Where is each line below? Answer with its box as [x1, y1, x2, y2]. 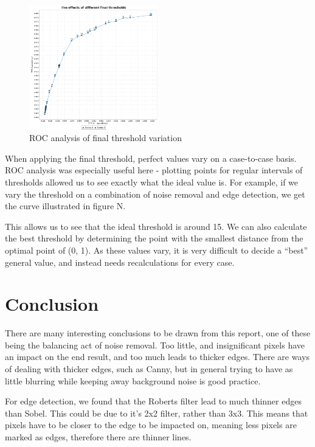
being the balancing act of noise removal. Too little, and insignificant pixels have [5, 338, 305, 351]
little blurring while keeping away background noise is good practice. [5, 374, 261, 387]
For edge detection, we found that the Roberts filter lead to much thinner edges [5, 395, 302, 407]
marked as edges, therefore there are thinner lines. [5, 430, 192, 443]
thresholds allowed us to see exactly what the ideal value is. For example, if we [5, 175, 299, 188]
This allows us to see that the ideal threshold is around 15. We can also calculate [5, 220, 307, 232]
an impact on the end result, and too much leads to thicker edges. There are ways [5, 350, 310, 363]
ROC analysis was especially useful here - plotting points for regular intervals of [5, 164, 303, 176]
